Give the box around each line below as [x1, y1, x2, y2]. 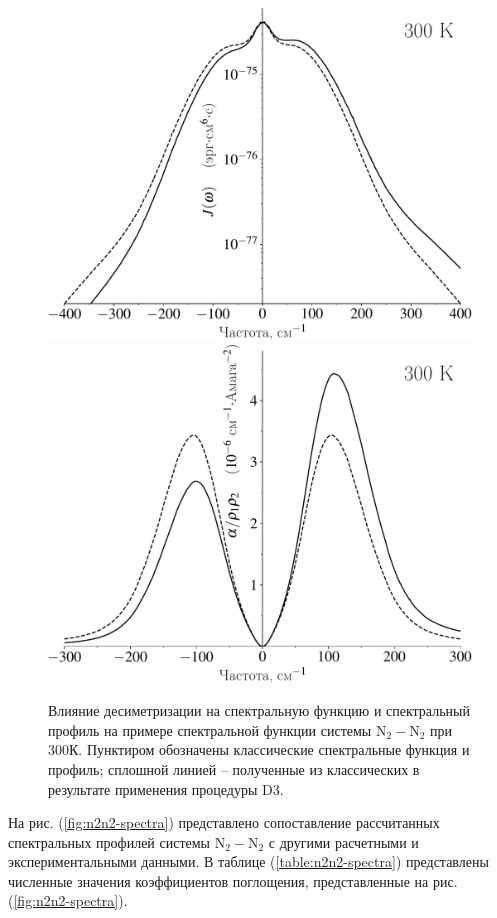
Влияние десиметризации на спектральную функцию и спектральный [48, 700, 470, 721]
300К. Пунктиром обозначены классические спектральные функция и [48, 739, 470, 760]
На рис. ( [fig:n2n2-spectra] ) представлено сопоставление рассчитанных [8, 812, 440, 833]
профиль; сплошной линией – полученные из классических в [48, 758, 420, 779]
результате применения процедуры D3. [48, 778, 284, 799]
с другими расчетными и [268, 831, 419, 852]
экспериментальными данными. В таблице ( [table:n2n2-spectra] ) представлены [8, 851, 489, 872]
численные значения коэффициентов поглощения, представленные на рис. [8, 870, 458, 891]
